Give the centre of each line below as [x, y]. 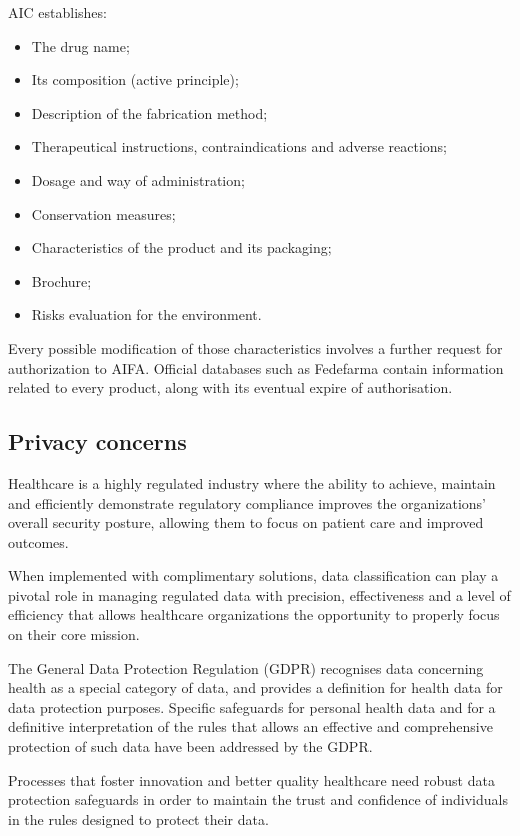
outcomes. [38, 541]
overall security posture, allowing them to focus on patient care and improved [246, 522]
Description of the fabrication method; [149, 112]
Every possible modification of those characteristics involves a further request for [255, 347]
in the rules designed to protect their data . [138, 818]
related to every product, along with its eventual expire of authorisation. [230, 387]
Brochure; [61, 280]
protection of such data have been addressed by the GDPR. [190, 746]
